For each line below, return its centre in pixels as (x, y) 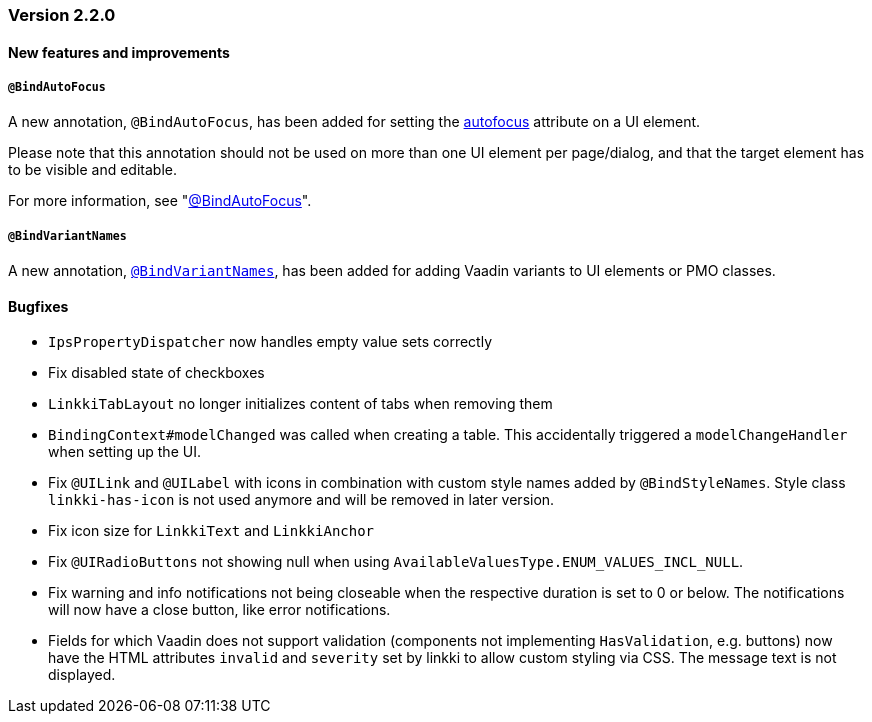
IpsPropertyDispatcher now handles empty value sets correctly (270, 342)
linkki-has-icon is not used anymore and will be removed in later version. (301, 500)
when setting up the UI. (124, 452)
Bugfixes (38, 306)
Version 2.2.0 (62, 15)
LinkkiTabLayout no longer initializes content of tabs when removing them (300, 404)
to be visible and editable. (92, 170)
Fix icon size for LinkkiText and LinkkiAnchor (211, 531)
